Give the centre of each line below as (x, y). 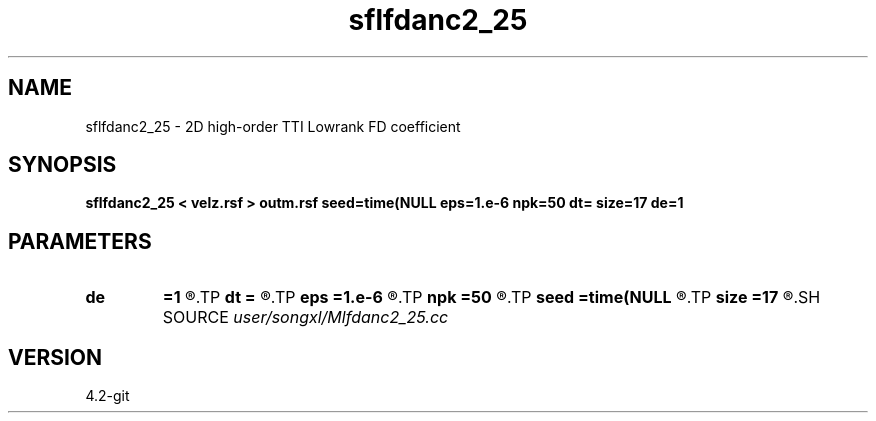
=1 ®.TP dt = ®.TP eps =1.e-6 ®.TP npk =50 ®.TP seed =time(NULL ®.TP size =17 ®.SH (491, 297)
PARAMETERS (80, 241)
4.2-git (107, 396)
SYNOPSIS (62, 165)
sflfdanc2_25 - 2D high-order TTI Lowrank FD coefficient (273, 126)
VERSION (55, 357)
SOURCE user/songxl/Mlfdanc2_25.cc (305, 317)
